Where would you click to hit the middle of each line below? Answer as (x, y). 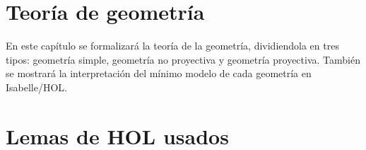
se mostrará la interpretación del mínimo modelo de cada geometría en (159, 73)
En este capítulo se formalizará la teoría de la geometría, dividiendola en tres (172, 46)
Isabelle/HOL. (36, 87)
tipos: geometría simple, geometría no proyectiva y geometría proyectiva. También (183, 59)
